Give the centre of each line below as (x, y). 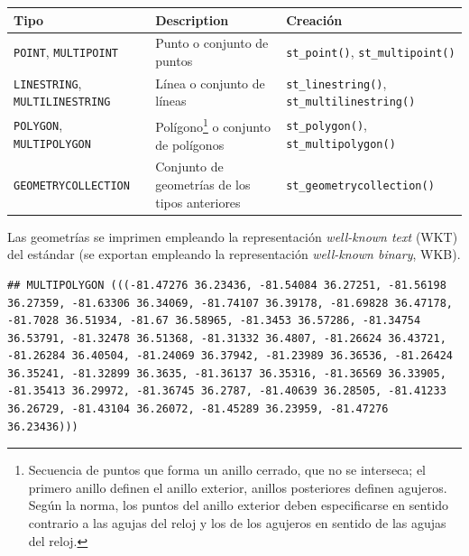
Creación (314, 19)
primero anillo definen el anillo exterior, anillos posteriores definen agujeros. (238, 487)
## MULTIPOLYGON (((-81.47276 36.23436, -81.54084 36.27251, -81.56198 (227, 285)
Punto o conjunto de (212, 43)
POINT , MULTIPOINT (66, 52)
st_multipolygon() (341, 144)
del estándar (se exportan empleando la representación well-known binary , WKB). (234, 254)
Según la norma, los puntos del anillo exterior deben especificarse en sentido (239, 505)
